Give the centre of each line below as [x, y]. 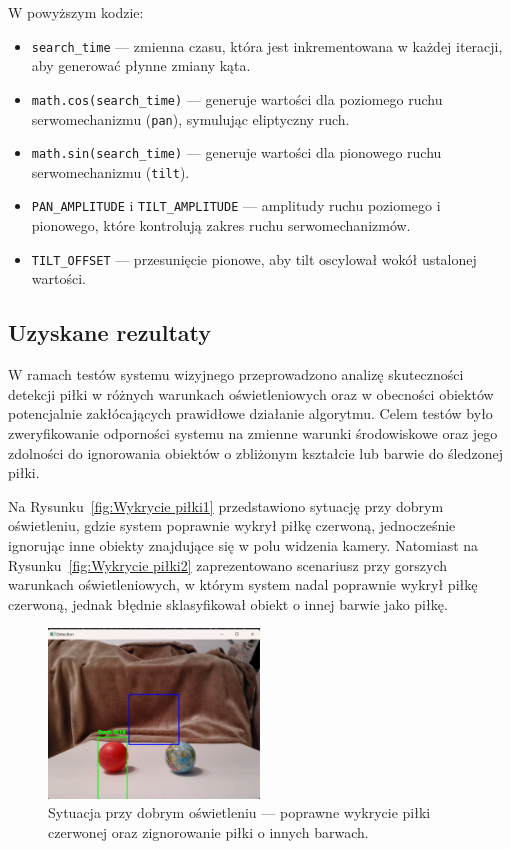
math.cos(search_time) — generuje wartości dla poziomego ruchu [237, 98]
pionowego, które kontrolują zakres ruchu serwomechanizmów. [221, 225]
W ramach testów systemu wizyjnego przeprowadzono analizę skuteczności [236, 374]
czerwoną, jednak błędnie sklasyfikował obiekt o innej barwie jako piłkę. [228, 603]
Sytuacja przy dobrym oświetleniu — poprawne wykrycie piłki [239, 812]
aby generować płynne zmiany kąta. [141, 65]
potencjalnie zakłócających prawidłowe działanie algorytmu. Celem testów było [250, 413]
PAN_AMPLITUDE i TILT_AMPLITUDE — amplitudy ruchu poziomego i [236, 205]
